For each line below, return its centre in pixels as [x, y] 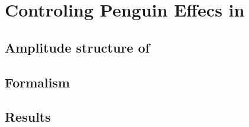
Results [28, 117]
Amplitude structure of [77, 47]
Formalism [38, 82]
